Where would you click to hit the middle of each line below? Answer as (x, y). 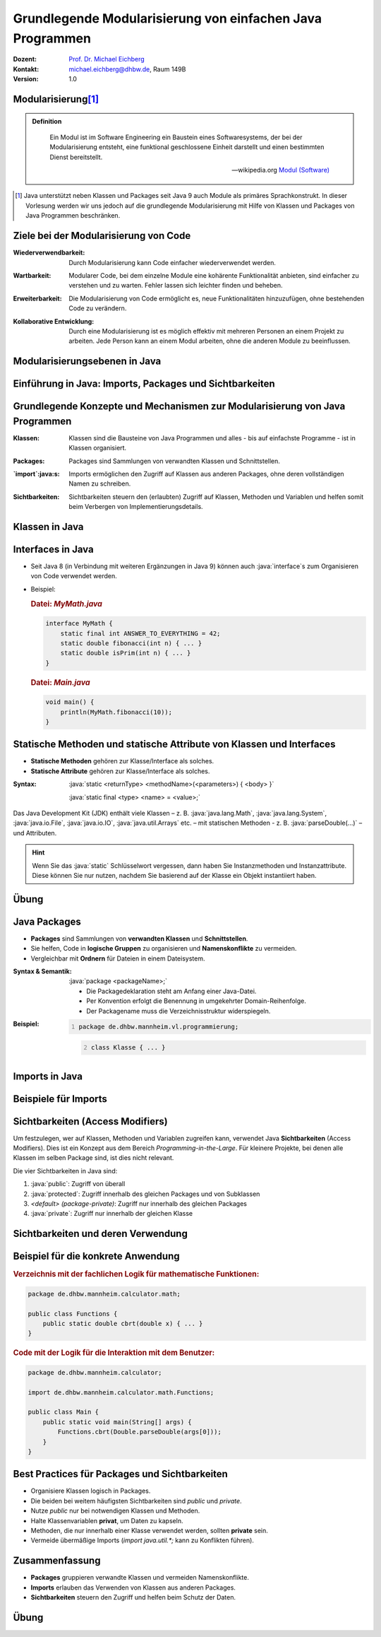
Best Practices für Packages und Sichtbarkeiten (121, 1474)
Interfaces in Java (54, 549)
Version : (26, 79)
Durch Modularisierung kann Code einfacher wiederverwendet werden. (173, 262)
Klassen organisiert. (98, 448)
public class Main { (63, 1412)
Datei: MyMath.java (66, 604)
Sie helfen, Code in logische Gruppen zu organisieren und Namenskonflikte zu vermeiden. (164, 949)
